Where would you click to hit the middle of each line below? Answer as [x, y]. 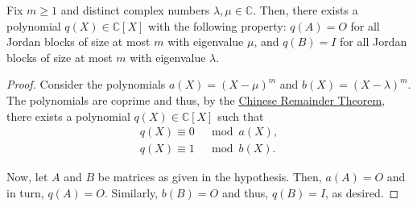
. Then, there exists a [306, 10]
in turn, [25, 192]
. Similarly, [131, 192]
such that [241, 116]
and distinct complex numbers [135, 10]
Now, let [27, 177]
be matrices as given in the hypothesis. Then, [210, 177]
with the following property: [217, 25]
